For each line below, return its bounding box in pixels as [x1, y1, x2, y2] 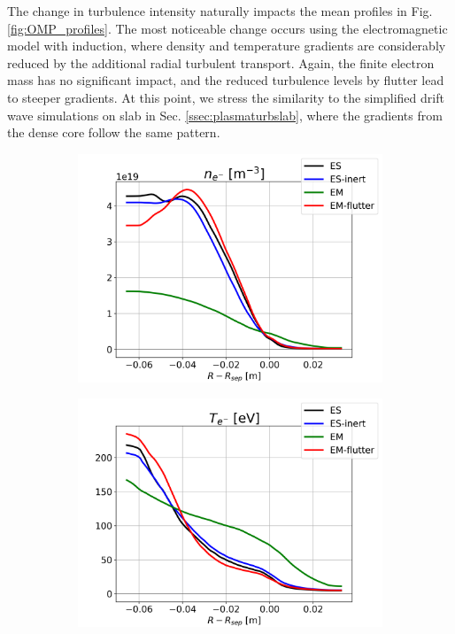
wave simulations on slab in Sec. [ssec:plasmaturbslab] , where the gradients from [7, 105, 443, 124]
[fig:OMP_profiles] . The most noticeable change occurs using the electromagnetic [7, 19, 448, 37]
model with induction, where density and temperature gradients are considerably [7, 36, 446, 55]
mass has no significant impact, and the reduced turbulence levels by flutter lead [7, 71, 444, 89]
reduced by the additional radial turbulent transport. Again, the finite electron [7, 53, 435, 72]
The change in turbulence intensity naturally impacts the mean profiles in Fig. [7, 2, 433, 19]
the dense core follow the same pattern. [7, 123, 220, 142]
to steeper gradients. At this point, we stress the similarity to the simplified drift [7, 88, 444, 106]
